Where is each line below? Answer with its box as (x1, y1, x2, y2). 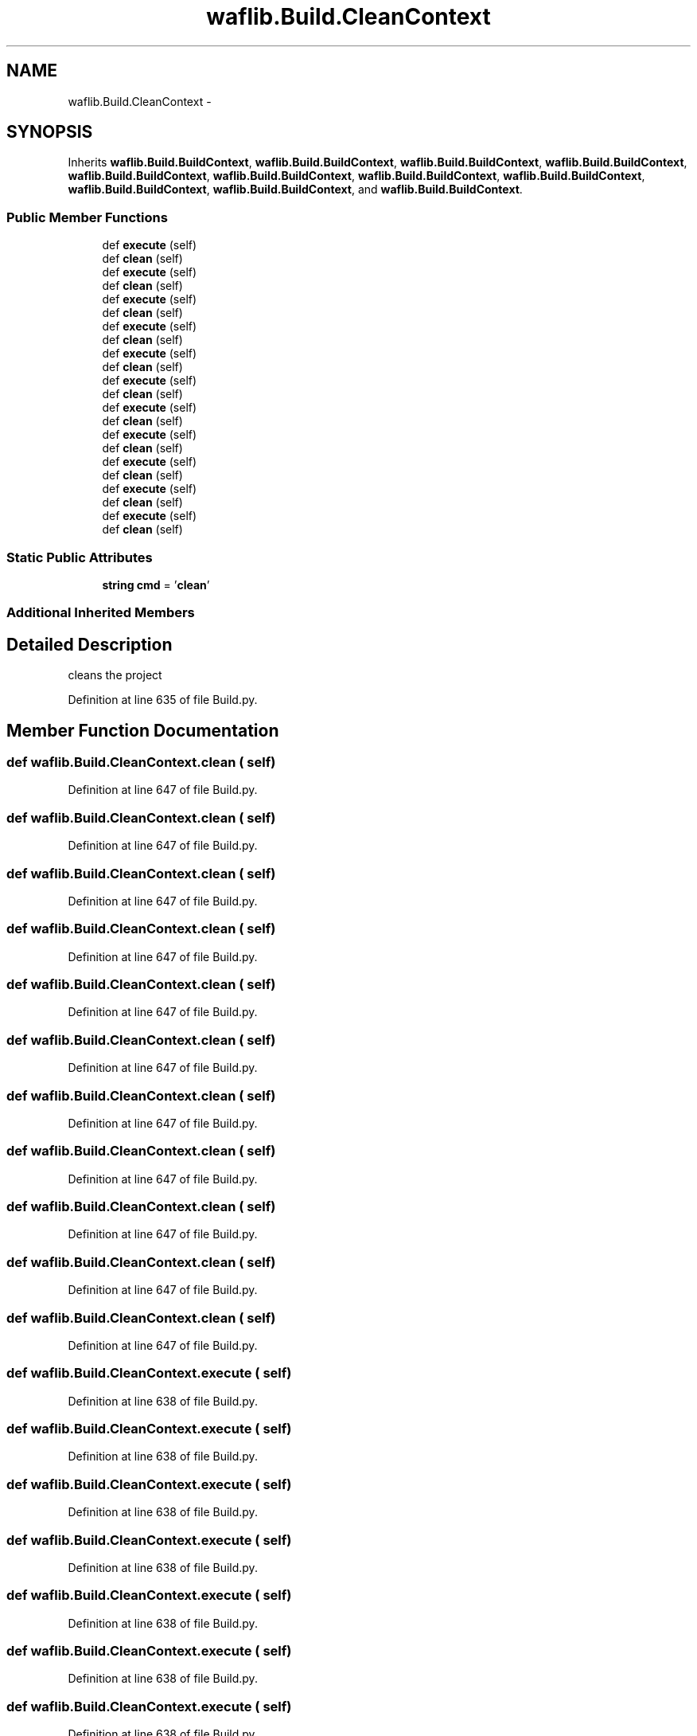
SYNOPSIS (6, 122, 93, 143)
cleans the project (68, 668, 162, 682)
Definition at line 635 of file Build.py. (68, 693, 258, 707)
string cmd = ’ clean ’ (102, 577, 210, 592)
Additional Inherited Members (6, 604, 195, 621)
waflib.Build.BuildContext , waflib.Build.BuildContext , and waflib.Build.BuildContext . (68, 182, 523, 197)
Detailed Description (6, 634, 173, 655)
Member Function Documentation (6, 720, 279, 741)
